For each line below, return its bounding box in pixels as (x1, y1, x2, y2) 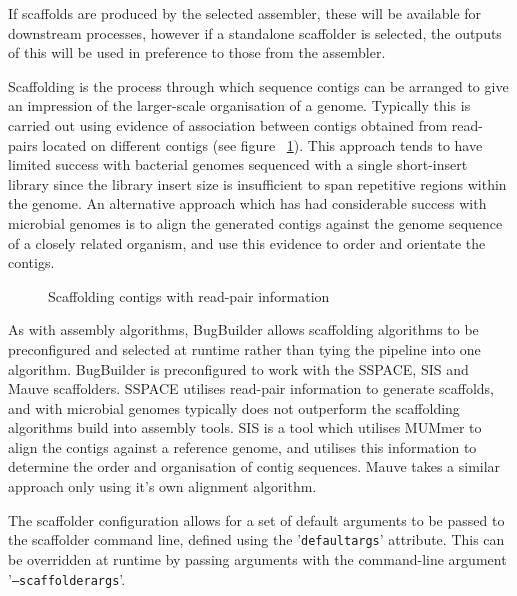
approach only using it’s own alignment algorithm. (8, 476, 317, 497)
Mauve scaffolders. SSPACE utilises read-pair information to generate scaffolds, (8, 378, 494, 399)
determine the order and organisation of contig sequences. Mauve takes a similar (8, 456, 501, 477)
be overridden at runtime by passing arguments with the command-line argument (8, 548, 507, 569)
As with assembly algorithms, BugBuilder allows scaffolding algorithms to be (8, 319, 479, 340)
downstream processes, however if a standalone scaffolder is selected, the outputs (8, 22, 502, 43)
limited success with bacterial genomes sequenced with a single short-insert (8, 154, 468, 175)
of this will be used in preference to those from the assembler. (8, 42, 386, 63)
